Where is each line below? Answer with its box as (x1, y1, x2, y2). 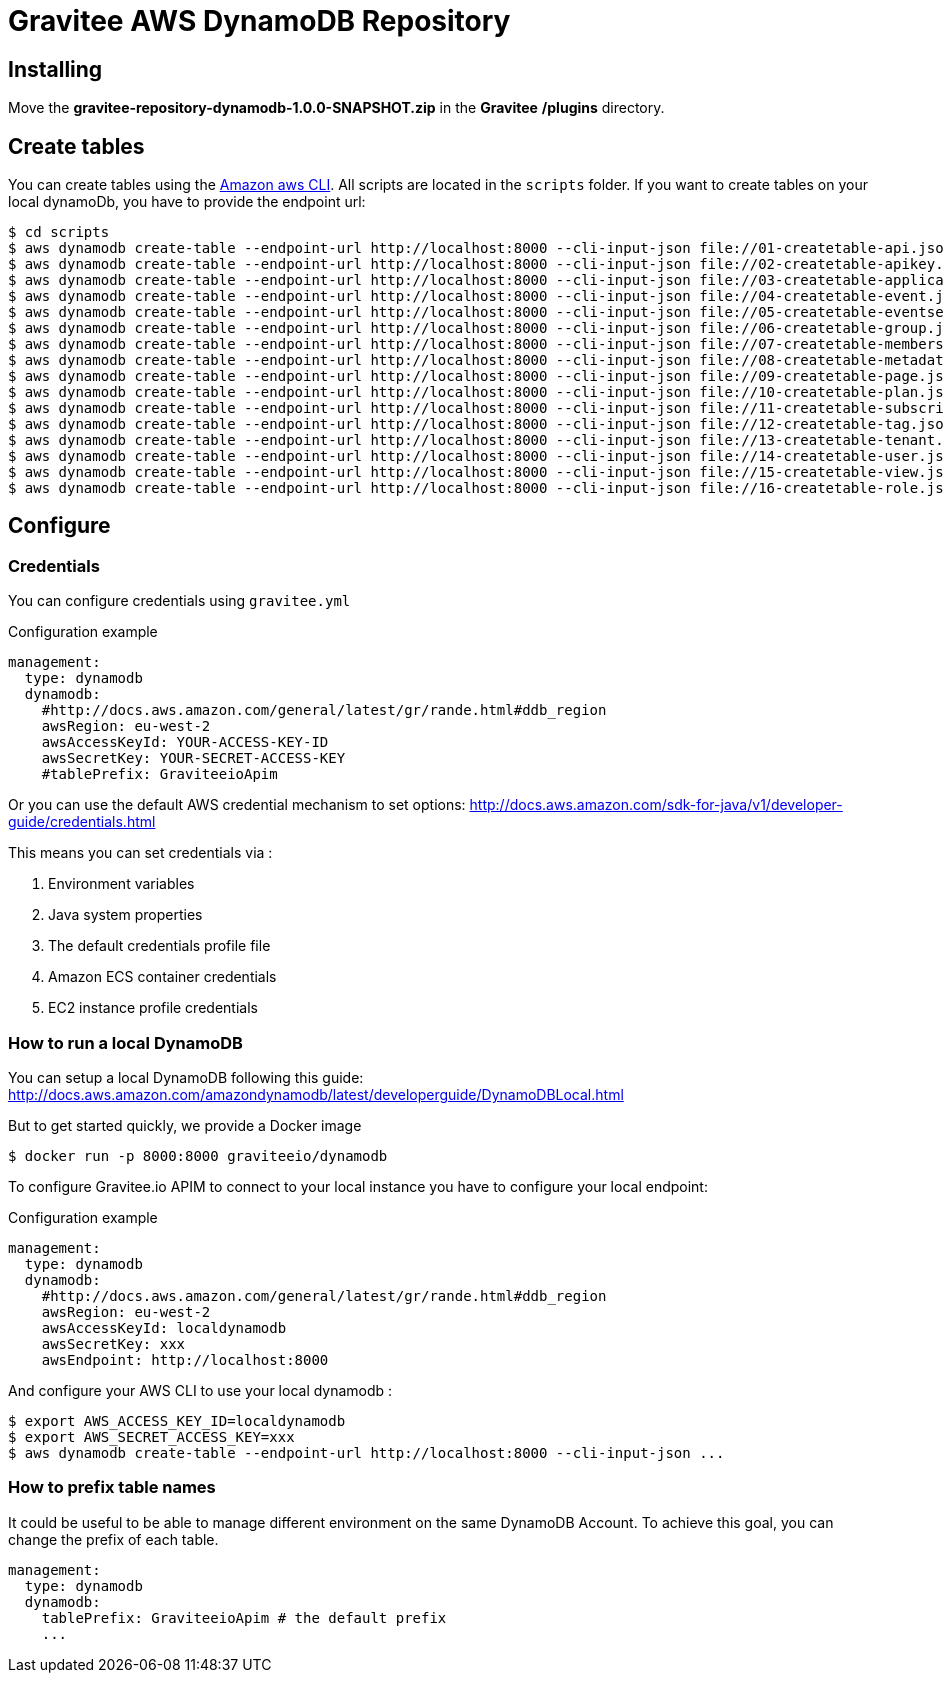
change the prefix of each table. (8, 1530, 219, 1548)
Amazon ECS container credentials (48, 968, 277, 986)
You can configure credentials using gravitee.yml (8, 592, 351, 610)
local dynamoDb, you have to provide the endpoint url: (8, 193, 366, 211)
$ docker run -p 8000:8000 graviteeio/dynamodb (8, 1147, 388, 1164)
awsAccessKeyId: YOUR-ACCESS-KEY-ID (41, 734, 329, 751)
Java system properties (48, 906, 203, 924)
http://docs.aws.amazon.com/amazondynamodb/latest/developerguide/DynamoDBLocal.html (8, 1085, 624, 1103)
